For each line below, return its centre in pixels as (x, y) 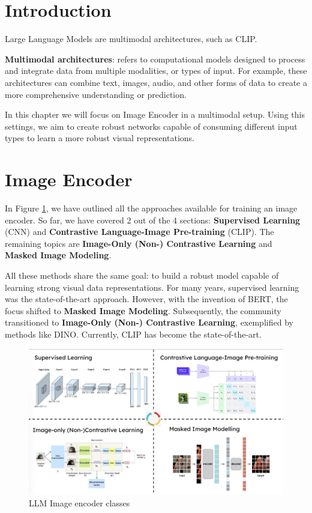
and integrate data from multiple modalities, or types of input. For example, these (156, 71)
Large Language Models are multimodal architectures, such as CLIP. (131, 39)
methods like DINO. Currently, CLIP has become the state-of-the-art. (133, 334)
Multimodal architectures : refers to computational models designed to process (155, 59)
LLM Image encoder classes (79, 502)
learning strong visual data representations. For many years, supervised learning (152, 287)
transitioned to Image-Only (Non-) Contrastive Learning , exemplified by (149, 322)
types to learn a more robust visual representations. (100, 138)
